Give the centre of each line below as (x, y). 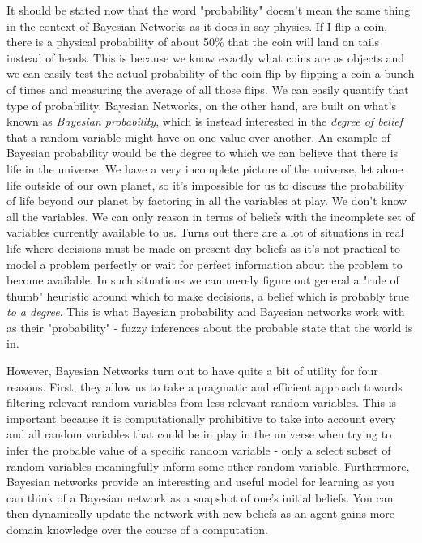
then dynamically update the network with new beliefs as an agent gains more (201, 513)
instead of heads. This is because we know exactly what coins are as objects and (205, 57)
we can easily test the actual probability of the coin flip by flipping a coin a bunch (211, 73)
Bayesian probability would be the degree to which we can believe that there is (202, 153)
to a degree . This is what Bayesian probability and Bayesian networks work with (206, 312)
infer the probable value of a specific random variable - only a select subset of (199, 450)
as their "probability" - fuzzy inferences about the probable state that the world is (210, 327)
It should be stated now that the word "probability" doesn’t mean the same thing (209, 10)
